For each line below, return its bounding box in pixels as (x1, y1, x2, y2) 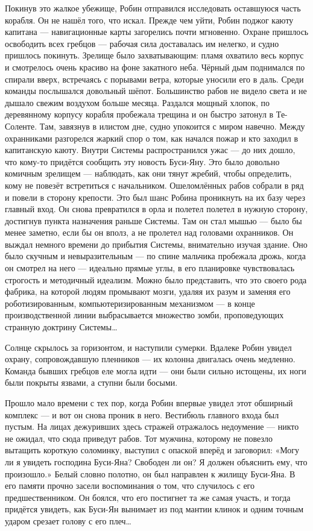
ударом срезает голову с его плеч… (5, 514, 131, 527)
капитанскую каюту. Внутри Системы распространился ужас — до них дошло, (5, 143, 296, 156)
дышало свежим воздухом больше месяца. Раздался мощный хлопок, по (5, 96, 270, 108)
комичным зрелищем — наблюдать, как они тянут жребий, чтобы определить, (5, 167, 292, 180)
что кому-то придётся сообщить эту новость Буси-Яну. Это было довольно (5, 155, 280, 168)
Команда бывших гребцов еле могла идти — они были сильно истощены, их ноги (5, 364, 306, 377)
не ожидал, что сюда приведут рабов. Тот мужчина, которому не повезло (5, 432, 273, 444)
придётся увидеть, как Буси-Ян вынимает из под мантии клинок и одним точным (5, 503, 303, 515)
